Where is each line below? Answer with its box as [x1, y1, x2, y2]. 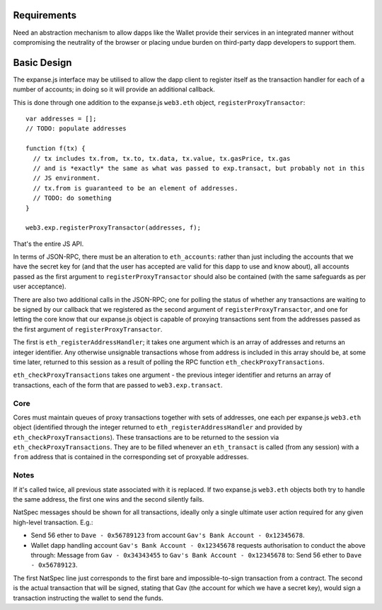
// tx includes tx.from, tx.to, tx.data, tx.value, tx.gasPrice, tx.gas [33, 154, 291, 162]
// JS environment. [33, 174, 100, 182]
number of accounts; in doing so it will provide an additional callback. [13, 85, 216, 94]
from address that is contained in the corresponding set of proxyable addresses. [13, 453, 249, 461]
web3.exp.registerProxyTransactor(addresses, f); [25, 224, 202, 232]
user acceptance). [13, 282, 66, 290]
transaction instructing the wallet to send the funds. [13, 594, 164, 602]
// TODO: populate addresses [25, 125, 127, 132]
